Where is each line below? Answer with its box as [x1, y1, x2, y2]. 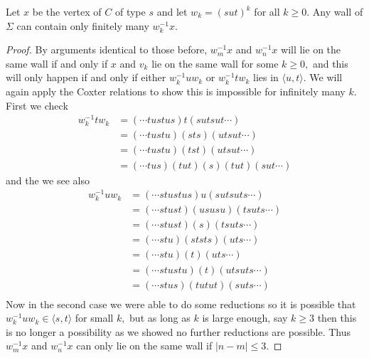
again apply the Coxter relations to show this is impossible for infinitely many [6, 83, 346, 98]
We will [309, 70, 343, 85]
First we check [6, 98, 68, 112]
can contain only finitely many [16, 18, 149, 33]
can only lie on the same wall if [76, 338, 213, 353]
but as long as [129, 310, 191, 325]
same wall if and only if [6, 56, 108, 70]
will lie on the [281, 42, 341, 57]
